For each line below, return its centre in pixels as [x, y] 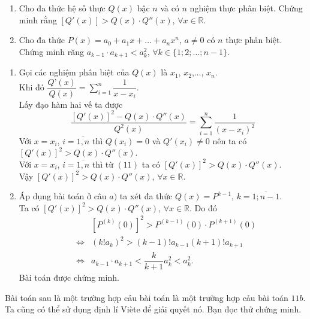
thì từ [103, 164]
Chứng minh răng [51, 51]
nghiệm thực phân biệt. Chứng [246, 8]
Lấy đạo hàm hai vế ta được [71, 104]
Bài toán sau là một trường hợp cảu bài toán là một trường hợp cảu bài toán [147, 297]
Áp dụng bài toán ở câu [63, 196]
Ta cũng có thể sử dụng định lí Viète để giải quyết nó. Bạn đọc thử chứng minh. [153, 309]
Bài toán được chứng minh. [69, 277]
